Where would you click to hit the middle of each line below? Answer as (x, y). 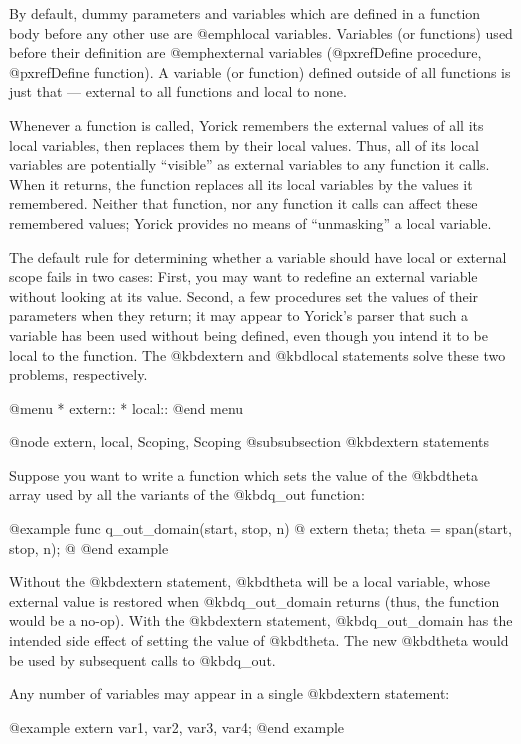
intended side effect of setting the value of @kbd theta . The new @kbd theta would (259, 640)
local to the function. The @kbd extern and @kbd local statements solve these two (257, 354)
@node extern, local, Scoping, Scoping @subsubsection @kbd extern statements (249, 441)
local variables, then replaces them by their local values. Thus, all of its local (244, 144)
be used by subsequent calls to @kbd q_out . (142, 659)
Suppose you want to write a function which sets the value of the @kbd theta (243, 474)
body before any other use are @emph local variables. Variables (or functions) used (261, 32)
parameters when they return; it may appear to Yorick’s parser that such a (239, 315)
